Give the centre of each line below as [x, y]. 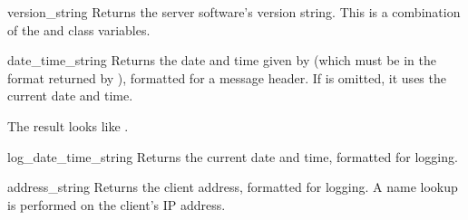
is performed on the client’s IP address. [117, 204]
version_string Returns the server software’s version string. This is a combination [234, 12]
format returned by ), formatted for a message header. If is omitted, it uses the [227, 77]
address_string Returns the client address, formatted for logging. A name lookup [233, 187]
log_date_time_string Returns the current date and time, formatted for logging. [233, 156]
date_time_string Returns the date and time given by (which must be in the [222, 60]
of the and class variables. [79, 29]
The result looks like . [68, 125]
